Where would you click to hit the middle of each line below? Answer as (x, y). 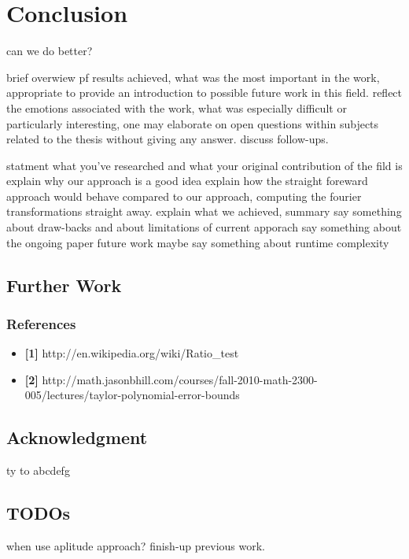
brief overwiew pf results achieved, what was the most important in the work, (193, 77)
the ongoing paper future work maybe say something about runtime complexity (198, 242)
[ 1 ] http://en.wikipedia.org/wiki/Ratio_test (132, 353)
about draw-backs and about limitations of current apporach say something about (204, 227)
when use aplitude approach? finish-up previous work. (136, 546)
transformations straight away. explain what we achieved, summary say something (204, 211)
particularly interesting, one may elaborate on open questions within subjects (193, 123)
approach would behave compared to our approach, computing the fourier (184, 196)
